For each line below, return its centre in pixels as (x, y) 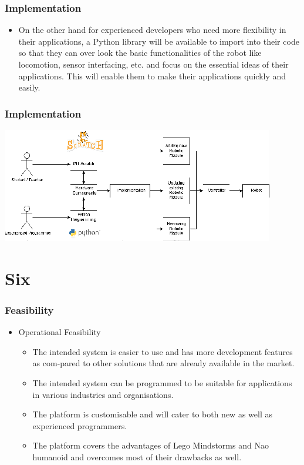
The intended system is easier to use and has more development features (163, 351)
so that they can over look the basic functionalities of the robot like (140, 53)
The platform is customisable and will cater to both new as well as (152, 414)
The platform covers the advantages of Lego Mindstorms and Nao (151, 445)
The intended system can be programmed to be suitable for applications (162, 382)
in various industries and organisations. (103, 394)
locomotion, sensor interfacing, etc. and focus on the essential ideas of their (153, 64)
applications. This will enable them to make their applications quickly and (152, 76)
